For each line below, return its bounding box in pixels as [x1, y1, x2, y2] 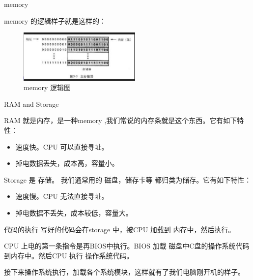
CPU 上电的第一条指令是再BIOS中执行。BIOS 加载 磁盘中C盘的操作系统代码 [4, 241, 250, 251]
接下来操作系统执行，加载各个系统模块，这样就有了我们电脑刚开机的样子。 [4, 267, 245, 277]
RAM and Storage [4, 98, 59, 109]
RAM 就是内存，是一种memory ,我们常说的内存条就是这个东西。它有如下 [4, 115, 237, 125]
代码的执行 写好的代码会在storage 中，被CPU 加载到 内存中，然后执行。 [4, 224, 235, 234]
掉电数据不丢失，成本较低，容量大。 [15, 207, 133, 218]
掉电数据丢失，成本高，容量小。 [15, 158, 119, 168]
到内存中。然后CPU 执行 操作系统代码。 [4, 250, 134, 260]
